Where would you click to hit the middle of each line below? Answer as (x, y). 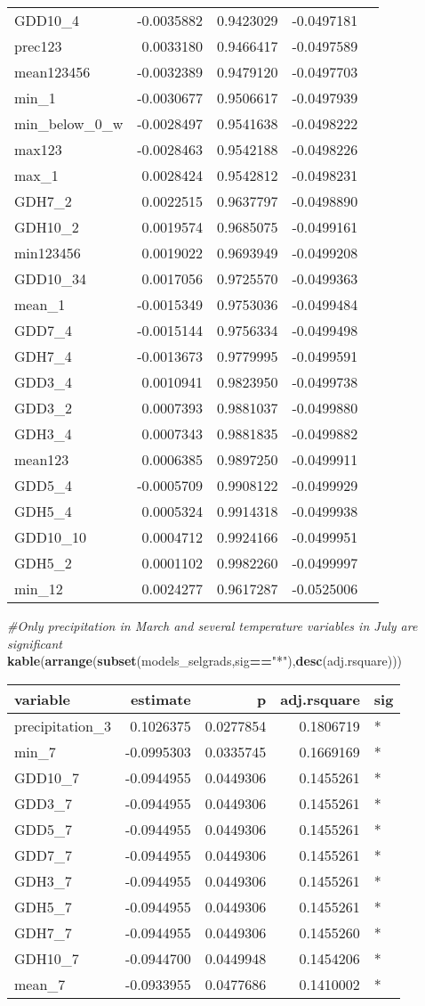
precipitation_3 (63, 725)
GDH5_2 (43, 563)
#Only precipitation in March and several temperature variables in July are (212, 626)
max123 (38, 149)
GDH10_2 (47, 227)
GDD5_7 (44, 829)
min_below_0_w (69, 123)
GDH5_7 (43, 906)
